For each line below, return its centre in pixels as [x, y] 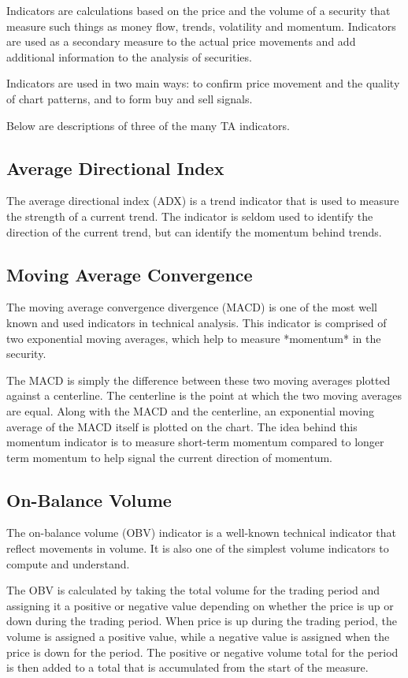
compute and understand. [68, 563]
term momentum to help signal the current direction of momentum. [169, 457]
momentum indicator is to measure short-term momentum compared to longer [195, 442]
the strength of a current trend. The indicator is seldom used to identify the [190, 216]
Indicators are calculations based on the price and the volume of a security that [198, 10]
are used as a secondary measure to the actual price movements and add [181, 41]
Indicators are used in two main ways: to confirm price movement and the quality [203, 83]
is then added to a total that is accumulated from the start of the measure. [187, 667]
